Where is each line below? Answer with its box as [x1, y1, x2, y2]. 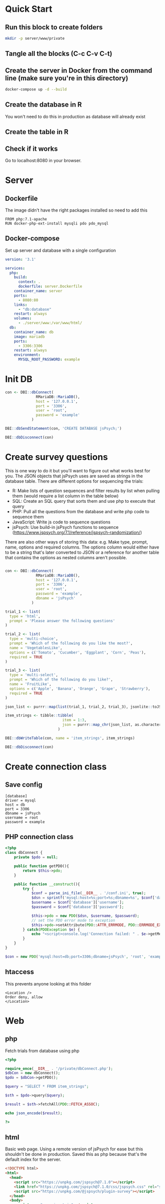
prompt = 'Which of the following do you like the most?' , [9, 641, 133, 646]
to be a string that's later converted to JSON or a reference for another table [5, 549, 160, 555]
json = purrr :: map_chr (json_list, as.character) [62, 722, 164, 727]
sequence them [12, 514, 44, 520]
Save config [5, 781, 43, 789]
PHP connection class [5, 833, 74, 841]
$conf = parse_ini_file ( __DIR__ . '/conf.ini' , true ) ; [31, 891, 146, 896]
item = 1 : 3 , [62, 718, 87, 723]
